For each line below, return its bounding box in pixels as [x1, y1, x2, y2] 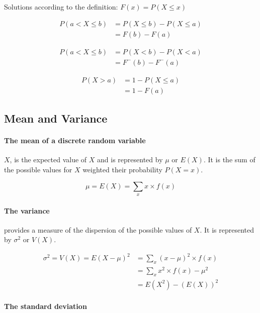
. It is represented [200, 224, 254, 235]
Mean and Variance [4, 111, 108, 126]
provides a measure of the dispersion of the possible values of [4, 224, 192, 235]
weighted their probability [82, 164, 162, 174]
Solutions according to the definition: [4, 2, 118, 12]
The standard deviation [4, 301, 87, 311]
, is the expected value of [10, 154, 87, 165]
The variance [4, 205, 50, 216]
